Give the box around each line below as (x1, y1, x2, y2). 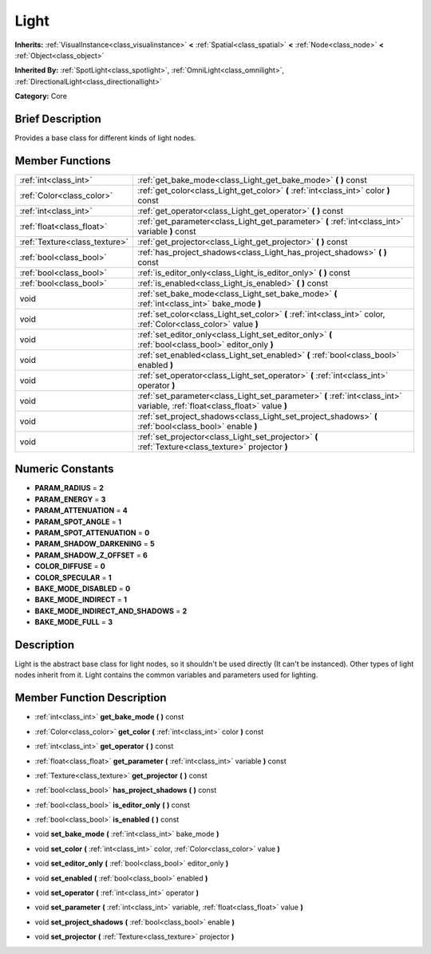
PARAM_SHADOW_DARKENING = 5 (34, 539, 155, 549)
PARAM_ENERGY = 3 (34, 495, 106, 504)
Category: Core (14, 92, 68, 101)
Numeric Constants (14, 463, 115, 476)
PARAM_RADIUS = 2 (34, 483, 104, 493)
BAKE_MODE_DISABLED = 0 (34, 583, 131, 593)
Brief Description (14, 112, 101, 125)
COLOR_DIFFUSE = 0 (34, 562, 105, 571)
